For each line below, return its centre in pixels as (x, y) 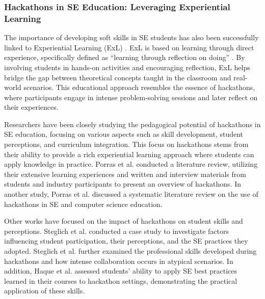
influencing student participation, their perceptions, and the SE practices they (126, 241)
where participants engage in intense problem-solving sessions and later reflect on (131, 97)
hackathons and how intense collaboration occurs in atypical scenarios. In (119, 261)
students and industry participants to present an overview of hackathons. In (123, 184)
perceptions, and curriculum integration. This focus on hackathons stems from (126, 144)
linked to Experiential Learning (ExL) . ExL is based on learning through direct (129, 47)
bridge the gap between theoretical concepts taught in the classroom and (118, 77)
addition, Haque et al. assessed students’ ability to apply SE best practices (121, 271)
